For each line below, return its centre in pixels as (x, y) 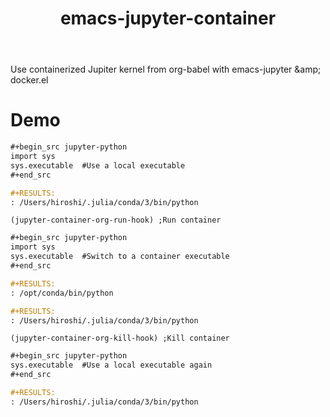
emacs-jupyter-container (168, 18)
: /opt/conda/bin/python (62, 293)
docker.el (29, 80)
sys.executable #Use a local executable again (111, 365)
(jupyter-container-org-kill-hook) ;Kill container (120, 338)
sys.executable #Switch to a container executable (120, 257)
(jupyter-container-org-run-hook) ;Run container (116, 220)
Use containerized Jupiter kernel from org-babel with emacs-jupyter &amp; (166, 69)
